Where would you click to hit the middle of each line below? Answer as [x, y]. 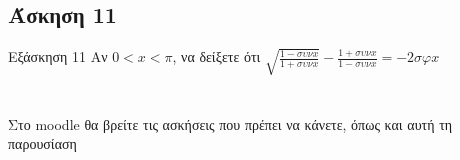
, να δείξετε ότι [216, 56]
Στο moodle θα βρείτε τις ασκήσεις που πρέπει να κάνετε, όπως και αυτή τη [230, 123]
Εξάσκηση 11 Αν [58, 56]
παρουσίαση [42, 143]
